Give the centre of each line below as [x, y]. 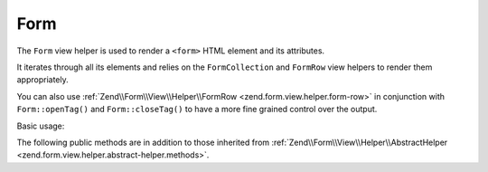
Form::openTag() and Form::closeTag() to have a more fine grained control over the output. [197, 110]
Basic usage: [41, 126]
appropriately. [43, 80]
